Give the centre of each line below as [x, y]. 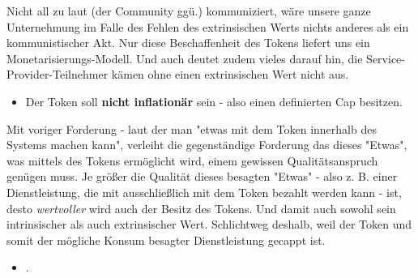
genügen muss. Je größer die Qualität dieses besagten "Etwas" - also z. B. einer [202, 176]
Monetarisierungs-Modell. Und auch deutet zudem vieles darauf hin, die [185, 58]
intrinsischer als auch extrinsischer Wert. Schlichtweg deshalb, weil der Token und [209, 224]
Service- [386, 58]
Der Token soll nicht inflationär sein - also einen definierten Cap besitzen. [214, 101]
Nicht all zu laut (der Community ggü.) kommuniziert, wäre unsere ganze [189, 11]
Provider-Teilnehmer [58, 74]
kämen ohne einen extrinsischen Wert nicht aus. [230, 74]
